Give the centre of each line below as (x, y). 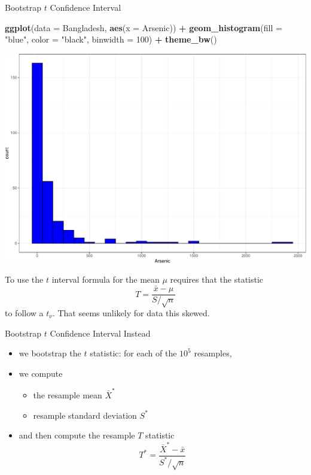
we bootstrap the (50, 353)
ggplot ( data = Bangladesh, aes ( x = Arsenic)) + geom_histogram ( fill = (144, 27)
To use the (24, 279)
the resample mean (68, 395)
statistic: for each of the (133, 353)
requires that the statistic (217, 279)
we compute (41, 373)
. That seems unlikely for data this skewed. (131, 312)
